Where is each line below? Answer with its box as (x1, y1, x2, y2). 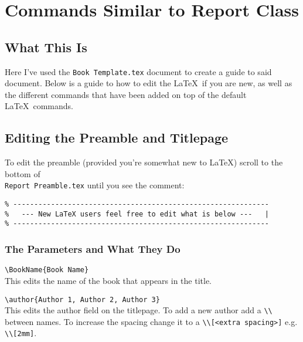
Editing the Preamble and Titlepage (5, 128, 229, 147)
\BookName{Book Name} (5, 266, 89, 275)
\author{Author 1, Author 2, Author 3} (5, 295, 160, 304)
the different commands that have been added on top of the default (5, 88, 247, 100)
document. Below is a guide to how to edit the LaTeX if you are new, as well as (5, 77, 292, 89)
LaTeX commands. (5, 100, 73, 112)
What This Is (5, 38, 87, 56)
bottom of (5, 167, 40, 180)
